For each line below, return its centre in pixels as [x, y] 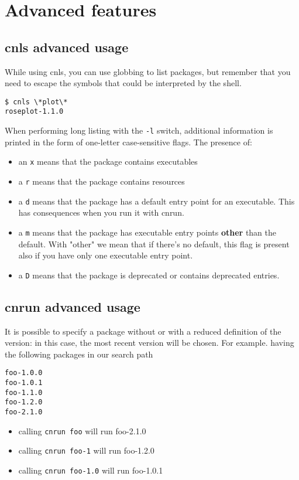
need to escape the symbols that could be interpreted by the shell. [123, 83]
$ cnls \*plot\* [36, 102]
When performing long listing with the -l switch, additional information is [139, 130]
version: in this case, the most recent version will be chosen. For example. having [149, 343]
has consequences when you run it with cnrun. [101, 212]
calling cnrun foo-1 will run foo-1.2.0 [86, 450]
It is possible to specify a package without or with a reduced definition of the [143, 331]
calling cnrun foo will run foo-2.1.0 [82, 430]
